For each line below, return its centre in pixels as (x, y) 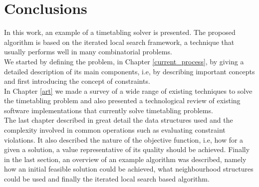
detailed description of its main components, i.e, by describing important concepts (129, 71)
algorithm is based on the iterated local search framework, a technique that (119, 42)
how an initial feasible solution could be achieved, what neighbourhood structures (129, 169)
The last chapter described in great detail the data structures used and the (119, 120)
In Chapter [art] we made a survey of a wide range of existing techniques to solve (128, 91)
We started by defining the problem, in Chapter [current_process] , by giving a (124, 61)
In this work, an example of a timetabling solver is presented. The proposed (120, 32)
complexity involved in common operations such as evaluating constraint (115, 130)
